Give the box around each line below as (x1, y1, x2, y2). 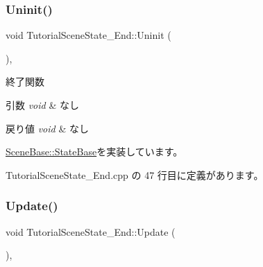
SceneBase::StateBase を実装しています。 (6, 144, 183, 159)
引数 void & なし (6, 98, 79, 112)
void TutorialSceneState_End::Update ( (6, 224, 176, 239)
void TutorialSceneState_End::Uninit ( (6, 28, 171, 42)
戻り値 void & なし (6, 121, 89, 135)
